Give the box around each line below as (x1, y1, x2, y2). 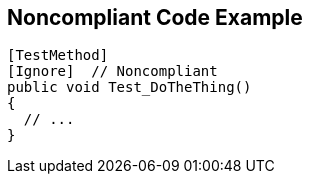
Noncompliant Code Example (7, 5, 303, 30)
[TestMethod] (7, 47, 109, 64)
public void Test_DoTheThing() (7, 79, 252, 96)
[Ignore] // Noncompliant (7, 63, 218, 80)
